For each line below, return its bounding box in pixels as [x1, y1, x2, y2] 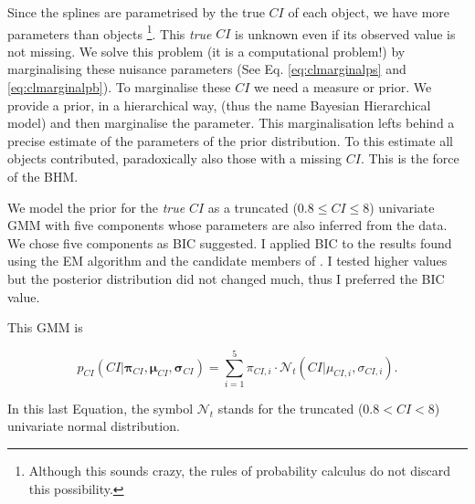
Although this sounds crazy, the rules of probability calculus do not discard [28, 461, 450, 480]
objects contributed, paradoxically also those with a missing [7, 149, 343, 168]
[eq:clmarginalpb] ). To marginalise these [7, 78, 231, 97]
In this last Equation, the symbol [7, 398, 194, 417]
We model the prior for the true [7, 197, 185, 216]
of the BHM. [7, 167, 79, 185]
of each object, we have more [288, 3, 449, 21]
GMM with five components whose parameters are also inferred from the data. [7, 215, 448, 235]
